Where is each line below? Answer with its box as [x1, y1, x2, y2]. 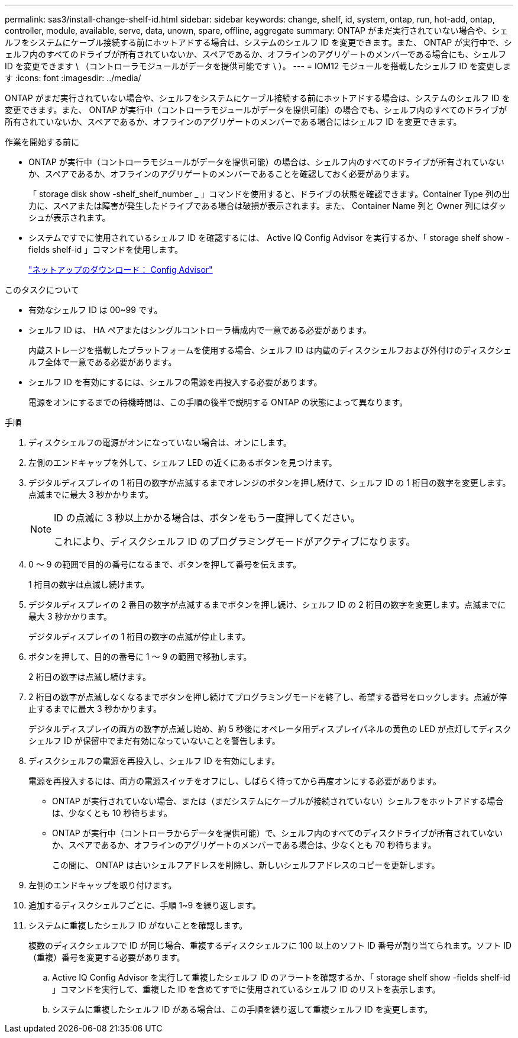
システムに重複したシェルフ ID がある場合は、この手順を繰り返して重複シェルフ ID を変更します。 [52, 1004, 433, 1014]
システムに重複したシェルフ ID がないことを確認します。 [28, 920, 247, 930]
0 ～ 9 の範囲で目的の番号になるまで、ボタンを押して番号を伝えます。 [28, 559, 301, 569]
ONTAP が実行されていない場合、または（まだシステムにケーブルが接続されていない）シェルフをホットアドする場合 [52, 796, 504, 806]
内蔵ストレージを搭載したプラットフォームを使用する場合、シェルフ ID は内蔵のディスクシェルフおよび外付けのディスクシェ [28, 345, 512, 355]
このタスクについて [5, 285, 79, 295]
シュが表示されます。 [28, 212, 111, 223]
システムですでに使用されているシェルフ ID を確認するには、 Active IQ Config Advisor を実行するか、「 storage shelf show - [28, 233, 510, 243]
